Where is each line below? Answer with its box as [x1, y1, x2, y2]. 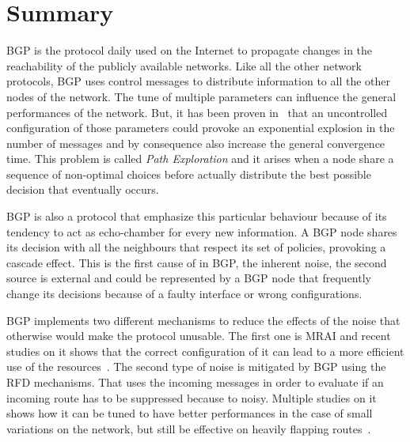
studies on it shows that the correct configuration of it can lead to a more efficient [6, 342, 404, 359]
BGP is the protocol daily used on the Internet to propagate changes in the [6, 42, 373, 59]
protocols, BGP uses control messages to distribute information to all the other [6, 73, 390, 89]
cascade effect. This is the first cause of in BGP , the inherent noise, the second [6, 254, 387, 270]
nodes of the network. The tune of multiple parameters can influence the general [6, 88, 397, 104]
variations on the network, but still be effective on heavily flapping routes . [6, 420, 371, 436]
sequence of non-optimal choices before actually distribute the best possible [6, 165, 371, 182]
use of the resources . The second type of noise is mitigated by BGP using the [6, 358, 386, 375]
